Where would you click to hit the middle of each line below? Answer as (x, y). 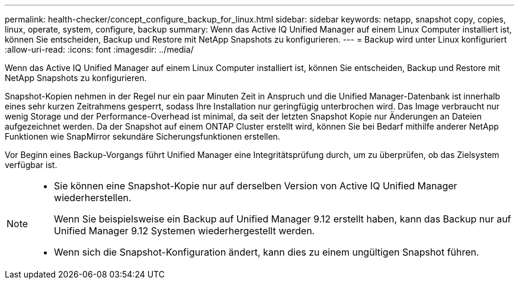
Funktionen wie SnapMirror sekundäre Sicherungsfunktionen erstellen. (142, 136)
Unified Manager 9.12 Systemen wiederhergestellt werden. (185, 231)
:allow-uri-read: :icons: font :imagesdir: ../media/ (99, 49)
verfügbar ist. (31, 165)
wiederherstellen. (93, 198)
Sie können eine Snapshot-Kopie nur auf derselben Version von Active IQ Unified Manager (256, 186)
